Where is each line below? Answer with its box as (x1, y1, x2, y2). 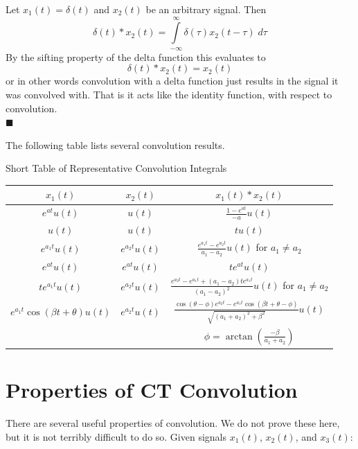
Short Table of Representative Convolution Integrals (6, 161, 227, 175)
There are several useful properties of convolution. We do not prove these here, (6, 416, 340, 430)
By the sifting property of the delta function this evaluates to (6, 49, 266, 64)
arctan (225, 331, 253, 342)
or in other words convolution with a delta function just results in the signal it (6, 73, 339, 88)
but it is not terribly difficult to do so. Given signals (6, 429, 227, 443)
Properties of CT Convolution (6, 376, 298, 404)
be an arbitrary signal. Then (145, 2, 267, 16)
